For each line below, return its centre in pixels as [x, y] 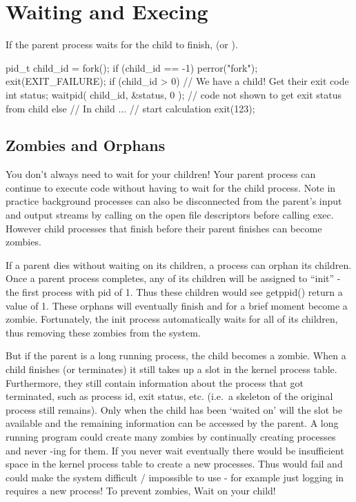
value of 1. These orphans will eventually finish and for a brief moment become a [177, 305]
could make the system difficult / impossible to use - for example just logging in [175, 477]
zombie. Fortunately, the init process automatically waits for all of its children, [172, 319]
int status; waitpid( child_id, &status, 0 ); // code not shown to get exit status [174, 94]
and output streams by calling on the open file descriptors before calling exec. [170, 215]
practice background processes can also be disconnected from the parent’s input [174, 201]
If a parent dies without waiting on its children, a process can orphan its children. [179, 264]
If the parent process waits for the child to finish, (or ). [122, 44]
